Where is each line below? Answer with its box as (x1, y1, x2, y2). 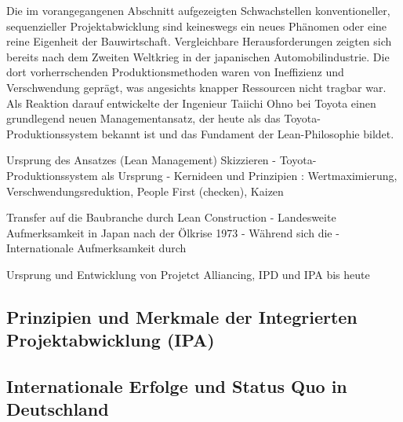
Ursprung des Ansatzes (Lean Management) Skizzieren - (6, 152, 276, 168)
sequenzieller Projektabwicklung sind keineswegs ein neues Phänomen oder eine (6, 17, 387, 34)
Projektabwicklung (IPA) (6, 328, 215, 352)
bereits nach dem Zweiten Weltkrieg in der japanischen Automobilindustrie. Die (6, 48, 390, 64)
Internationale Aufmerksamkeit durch (6, 240, 187, 256)
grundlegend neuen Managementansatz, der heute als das (6, 110, 281, 127)
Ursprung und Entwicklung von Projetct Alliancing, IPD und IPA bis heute (6, 266, 370, 282)
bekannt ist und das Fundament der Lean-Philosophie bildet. (101, 125, 394, 141)
